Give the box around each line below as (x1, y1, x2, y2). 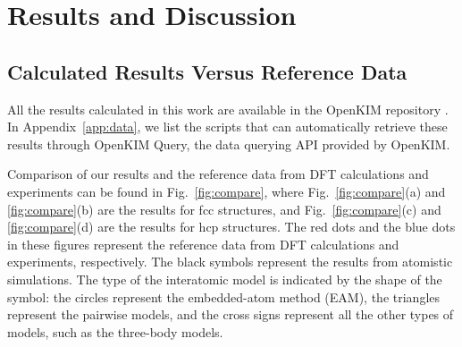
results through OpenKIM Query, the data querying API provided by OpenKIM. (7, 134, 450, 153)
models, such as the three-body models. (7, 322, 223, 341)
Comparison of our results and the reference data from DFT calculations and (7, 165, 429, 183)
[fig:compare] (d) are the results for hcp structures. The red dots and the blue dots (7, 217, 456, 236)
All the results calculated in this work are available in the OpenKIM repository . (7, 99, 449, 118)
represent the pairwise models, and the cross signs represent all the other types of (7, 305, 454, 324)
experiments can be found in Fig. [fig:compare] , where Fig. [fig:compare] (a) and (7, 182, 446, 200)
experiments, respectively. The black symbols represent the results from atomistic (7, 252, 453, 271)
